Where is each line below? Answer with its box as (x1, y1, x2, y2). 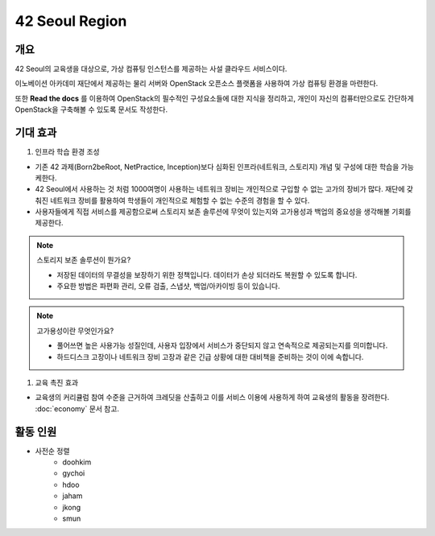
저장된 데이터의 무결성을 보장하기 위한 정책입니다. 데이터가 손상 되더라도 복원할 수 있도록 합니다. (56, 270, 358, 279)
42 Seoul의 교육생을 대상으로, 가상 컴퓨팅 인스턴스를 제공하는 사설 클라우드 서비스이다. (14, 64, 288, 74)
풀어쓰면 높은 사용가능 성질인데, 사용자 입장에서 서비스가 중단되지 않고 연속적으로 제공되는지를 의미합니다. (56, 340, 388, 350)
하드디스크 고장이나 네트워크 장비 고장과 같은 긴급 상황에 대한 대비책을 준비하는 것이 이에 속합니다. (56, 352, 364, 361)
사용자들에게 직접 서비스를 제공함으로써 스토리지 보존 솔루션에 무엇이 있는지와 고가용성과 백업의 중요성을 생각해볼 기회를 (35, 207, 412, 216)
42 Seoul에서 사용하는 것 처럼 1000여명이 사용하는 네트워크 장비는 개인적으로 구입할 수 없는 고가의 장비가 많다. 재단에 (35, 184, 405, 194)
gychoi (62, 468, 85, 478)
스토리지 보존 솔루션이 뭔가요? (36, 255, 131, 265)
